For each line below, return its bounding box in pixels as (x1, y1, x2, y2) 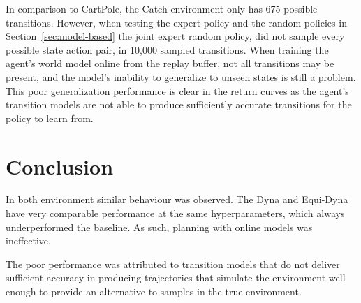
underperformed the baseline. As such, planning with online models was (6, 219, 313, 234)
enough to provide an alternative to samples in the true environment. (6, 284, 302, 299)
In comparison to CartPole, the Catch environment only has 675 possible (6, 1, 318, 15)
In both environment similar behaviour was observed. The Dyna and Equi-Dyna (6, 192, 348, 207)
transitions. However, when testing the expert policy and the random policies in (6, 15, 347, 29)
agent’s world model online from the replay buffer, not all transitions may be (6, 56, 334, 71)
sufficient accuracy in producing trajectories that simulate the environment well (6, 270, 346, 285)
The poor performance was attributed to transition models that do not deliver (6, 256, 340, 271)
